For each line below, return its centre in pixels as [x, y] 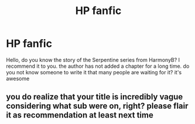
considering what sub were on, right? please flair [97, 106]
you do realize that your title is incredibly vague [95, 97]
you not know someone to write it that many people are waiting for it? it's [94, 72]
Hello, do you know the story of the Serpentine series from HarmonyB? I [93, 60]
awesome [18, 78]
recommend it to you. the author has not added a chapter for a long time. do [98, 66]
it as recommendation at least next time [80, 115]
